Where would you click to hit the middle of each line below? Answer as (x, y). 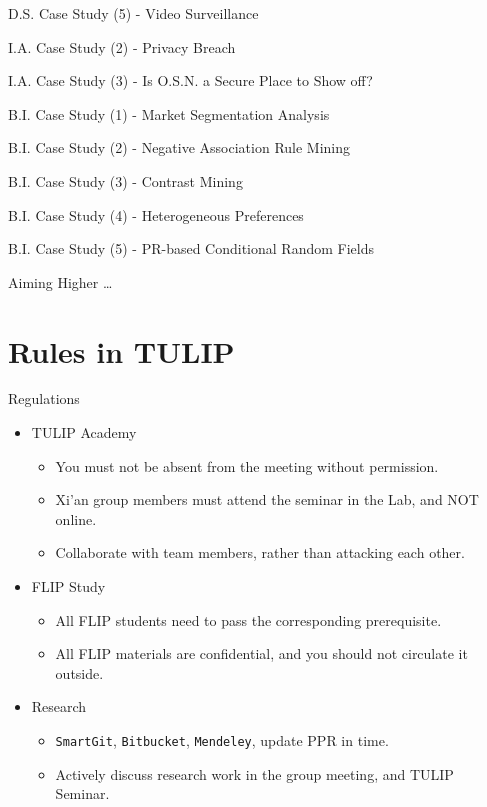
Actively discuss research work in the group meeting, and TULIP (254, 773)
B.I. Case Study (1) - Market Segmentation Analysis (169, 113)
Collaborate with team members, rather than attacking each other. (260, 552)
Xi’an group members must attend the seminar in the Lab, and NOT (267, 499)
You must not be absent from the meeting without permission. (247, 465)
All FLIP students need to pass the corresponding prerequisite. (248, 619)
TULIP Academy (84, 432)
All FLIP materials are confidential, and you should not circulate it (261, 653)
